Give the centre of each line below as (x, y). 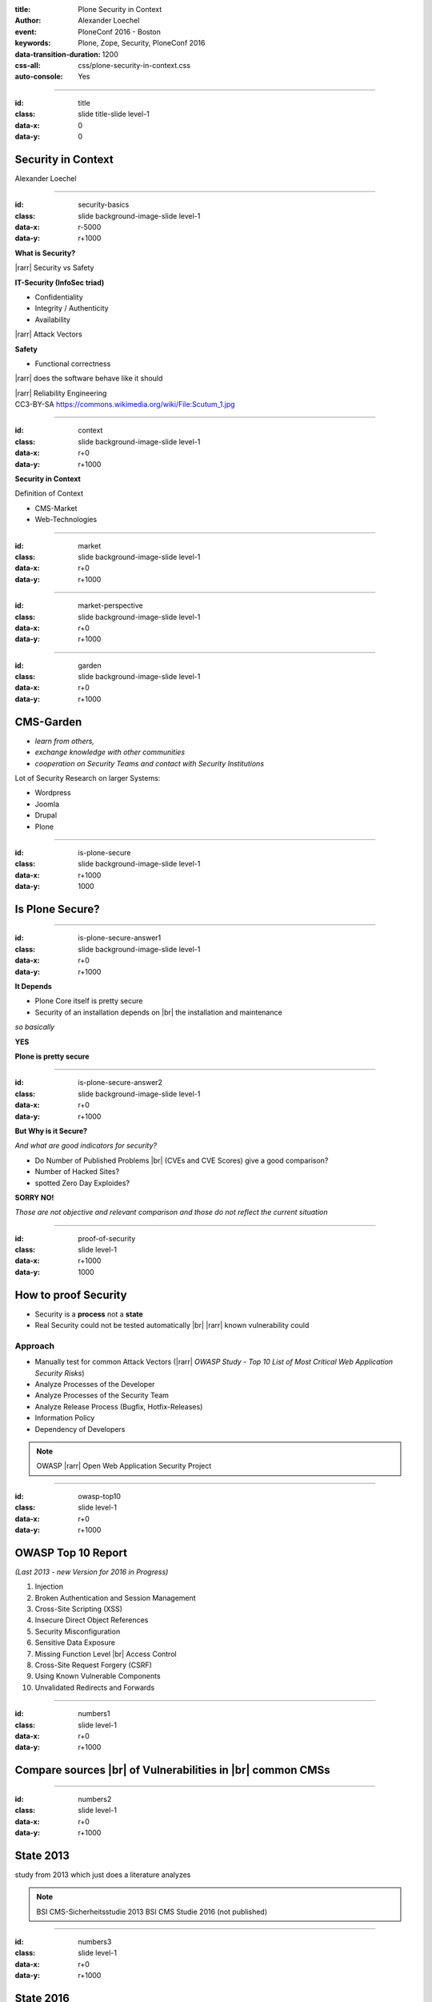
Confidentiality (59, 297)
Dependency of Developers (80, 1429)
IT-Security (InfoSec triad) (60, 282)
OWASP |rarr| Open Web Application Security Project (124, 1466)
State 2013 (42, 1855)
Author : (28, 21)
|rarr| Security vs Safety (54, 267)
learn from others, (65, 741)
